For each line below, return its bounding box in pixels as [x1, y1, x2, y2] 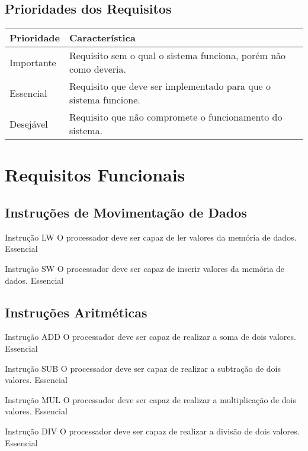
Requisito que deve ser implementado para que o [69, 79, 271, 93]
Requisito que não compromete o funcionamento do [69, 110, 283, 124]
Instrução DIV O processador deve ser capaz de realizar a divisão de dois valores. [5, 424, 300, 437]
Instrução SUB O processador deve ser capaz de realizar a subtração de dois [5, 362, 281, 374]
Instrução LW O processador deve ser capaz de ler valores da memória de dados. [5, 231, 297, 243]
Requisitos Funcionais [5, 163, 185, 187]
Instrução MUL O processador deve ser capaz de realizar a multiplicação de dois [5, 393, 296, 405]
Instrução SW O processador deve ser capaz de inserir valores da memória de [5, 262, 285, 274]
